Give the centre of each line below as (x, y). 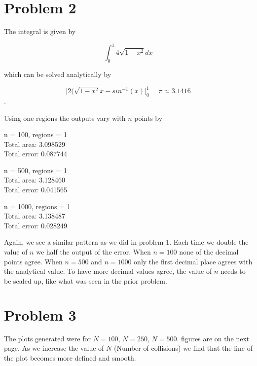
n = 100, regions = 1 (36, 134)
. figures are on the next (213, 338)
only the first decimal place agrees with (193, 261)
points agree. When (33, 261)
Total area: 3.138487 (35, 216)
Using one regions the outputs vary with (65, 118)
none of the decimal (209, 252)
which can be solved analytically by (58, 74)
